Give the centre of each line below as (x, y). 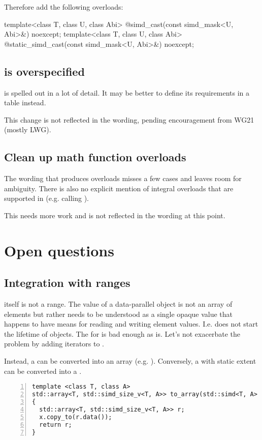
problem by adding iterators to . (54, 344)
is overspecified (44, 71)
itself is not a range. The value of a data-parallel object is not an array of (118, 304)
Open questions (59, 250)
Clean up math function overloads (95, 157)
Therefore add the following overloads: (64, 7)
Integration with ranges (67, 283)
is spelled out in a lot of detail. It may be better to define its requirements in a (127, 92)
